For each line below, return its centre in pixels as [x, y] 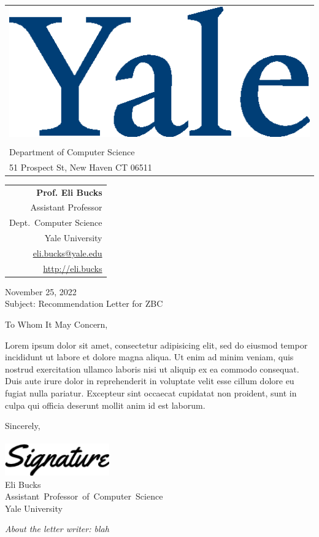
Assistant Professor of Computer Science [84, 496]
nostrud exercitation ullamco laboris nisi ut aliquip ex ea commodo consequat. [152, 369]
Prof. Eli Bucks [69, 192]
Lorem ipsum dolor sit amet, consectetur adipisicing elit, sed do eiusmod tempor [156, 345]
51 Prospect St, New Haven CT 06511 [81, 167]
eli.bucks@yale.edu [67, 253]
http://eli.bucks [73, 268]
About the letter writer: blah [57, 529]
